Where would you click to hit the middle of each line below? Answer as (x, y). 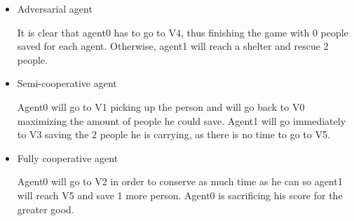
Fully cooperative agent (68, 158)
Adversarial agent (55, 8)
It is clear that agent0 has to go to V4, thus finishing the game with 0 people (183, 32)
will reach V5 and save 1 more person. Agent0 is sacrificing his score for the (180, 195)
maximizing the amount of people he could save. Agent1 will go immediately (182, 120)
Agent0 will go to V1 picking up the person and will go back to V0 (161, 106)
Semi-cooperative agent (67, 83)
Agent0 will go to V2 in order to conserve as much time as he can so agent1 (180, 181)
